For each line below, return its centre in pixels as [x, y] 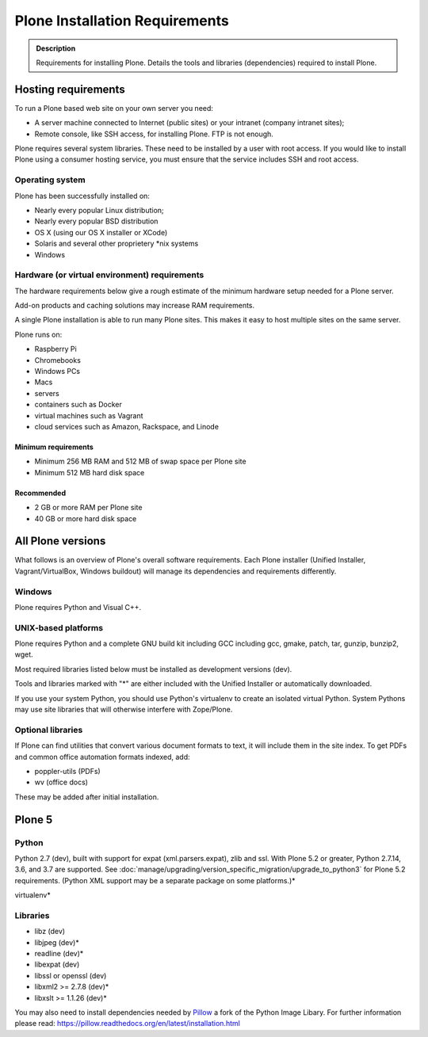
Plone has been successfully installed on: [82, 196]
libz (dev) [50, 932]
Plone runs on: [38, 334]
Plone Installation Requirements [122, 21]
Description [56, 48]
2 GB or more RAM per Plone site [88, 508]
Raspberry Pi [55, 349]
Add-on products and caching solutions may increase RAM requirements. [135, 306]
